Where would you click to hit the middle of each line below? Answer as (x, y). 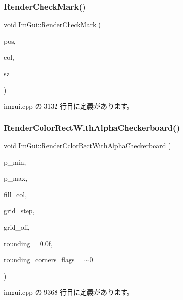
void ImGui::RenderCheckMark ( (53, 24)
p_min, (15, 162)
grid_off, (17, 227)
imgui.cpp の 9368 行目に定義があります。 (69, 292)
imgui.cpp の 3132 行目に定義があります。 (69, 106)
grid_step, (19, 211)
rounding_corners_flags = (43, 260)
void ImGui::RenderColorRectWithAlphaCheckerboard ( (87, 145)
